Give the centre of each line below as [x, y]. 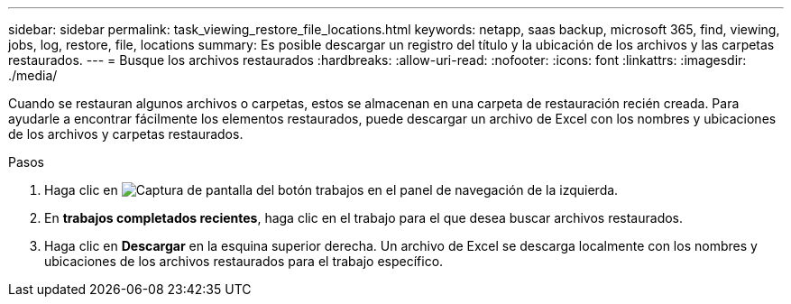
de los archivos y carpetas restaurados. [126, 134]
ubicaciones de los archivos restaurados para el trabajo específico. [244, 261]
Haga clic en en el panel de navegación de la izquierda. [331, 190]
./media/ [33, 75]
